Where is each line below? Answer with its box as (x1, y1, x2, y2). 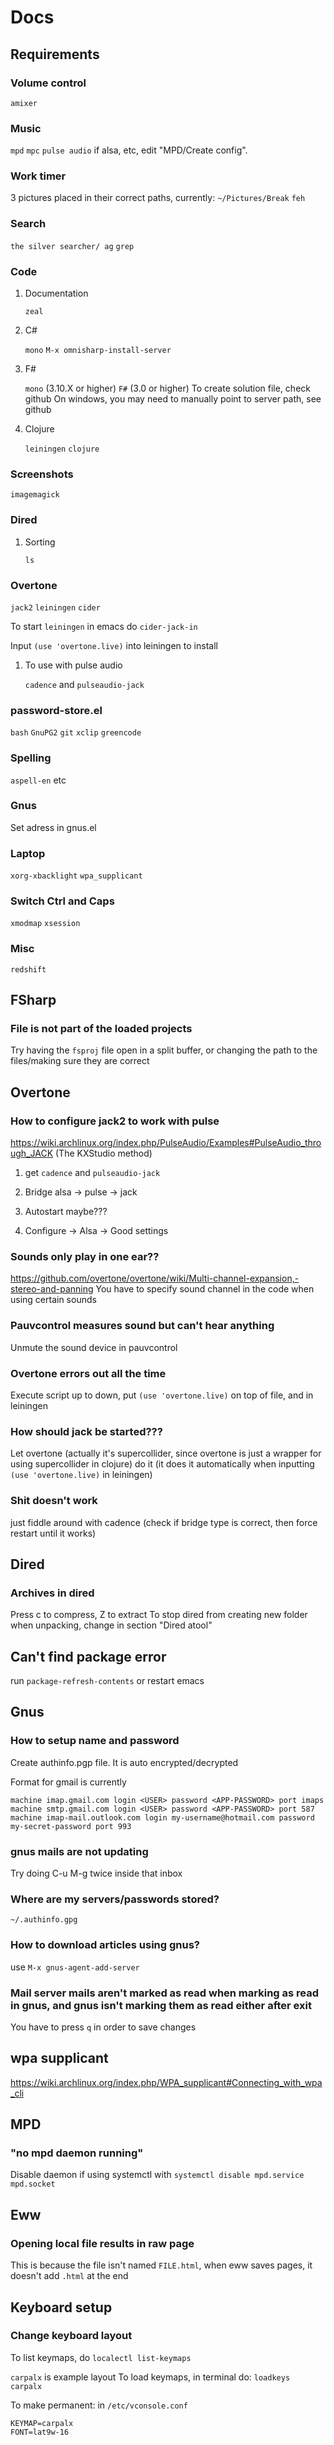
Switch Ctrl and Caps (10, 894, 115, 908)
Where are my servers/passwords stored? (10, 1892, 220, 1906)
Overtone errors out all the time (10, 1366, 167, 1380)
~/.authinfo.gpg (10, 1915, 78, 1925)
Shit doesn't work (10, 1494, 98, 1508)
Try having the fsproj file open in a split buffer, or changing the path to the (10, 1044, 318, 1056)
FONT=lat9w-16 (10, 2427, 70, 2437)
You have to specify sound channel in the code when (95, 1283, 315, 1295)
